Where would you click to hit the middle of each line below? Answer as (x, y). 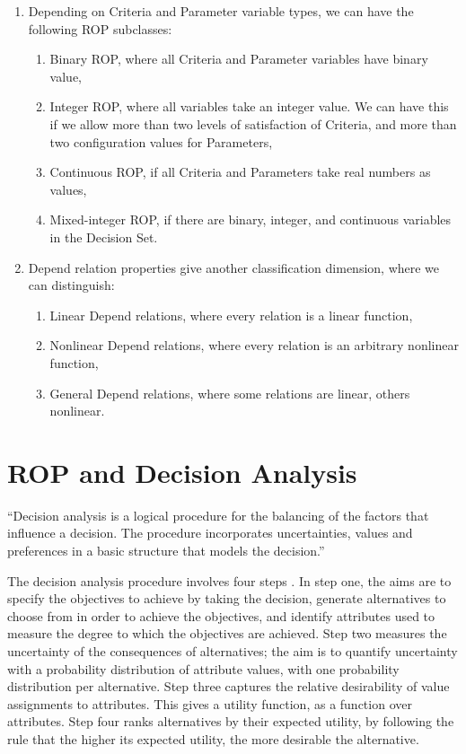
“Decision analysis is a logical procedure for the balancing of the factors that (218, 515)
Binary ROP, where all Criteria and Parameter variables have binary (239, 59)
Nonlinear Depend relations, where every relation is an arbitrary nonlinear (254, 345)
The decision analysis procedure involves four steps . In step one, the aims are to (229, 580)
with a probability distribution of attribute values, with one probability (203, 668)
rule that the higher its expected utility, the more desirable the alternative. (213, 738)
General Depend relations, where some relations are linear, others (230, 393)
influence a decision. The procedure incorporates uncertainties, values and (210, 533)
